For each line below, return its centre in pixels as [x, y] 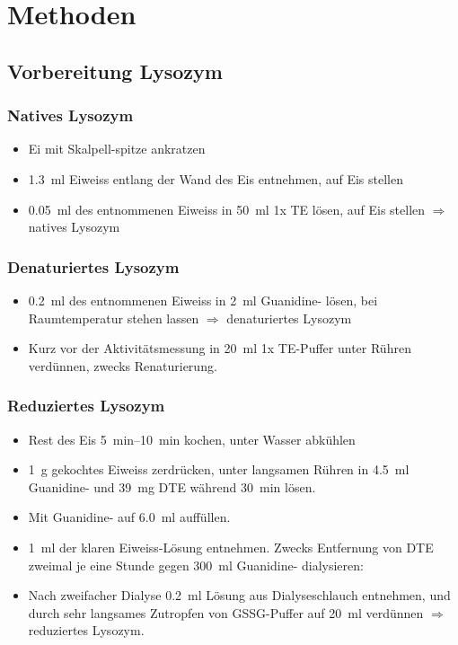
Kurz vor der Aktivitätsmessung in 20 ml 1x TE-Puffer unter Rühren [220, 348]
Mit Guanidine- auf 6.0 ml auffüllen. [129, 517]
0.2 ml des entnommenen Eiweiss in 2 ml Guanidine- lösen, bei [203, 300]
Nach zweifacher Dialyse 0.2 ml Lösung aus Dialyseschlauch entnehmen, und [239, 595]
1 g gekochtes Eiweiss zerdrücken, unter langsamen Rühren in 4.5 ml [219, 469]
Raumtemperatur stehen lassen [114, 318]
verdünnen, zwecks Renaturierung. [123, 365]
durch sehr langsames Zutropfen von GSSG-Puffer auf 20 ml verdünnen [226, 612]
